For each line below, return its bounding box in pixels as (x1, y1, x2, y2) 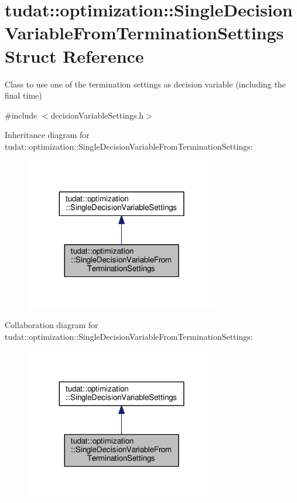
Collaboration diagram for (5, 319, 98, 331)
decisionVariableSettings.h (50, 109, 144, 121)
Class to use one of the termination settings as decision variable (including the (5, 77, 286, 90)
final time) (5, 89, 42, 102)
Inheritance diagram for (5, 129, 90, 141)
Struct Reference (5, 43, 144, 67)
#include (5, 109, 37, 121)
